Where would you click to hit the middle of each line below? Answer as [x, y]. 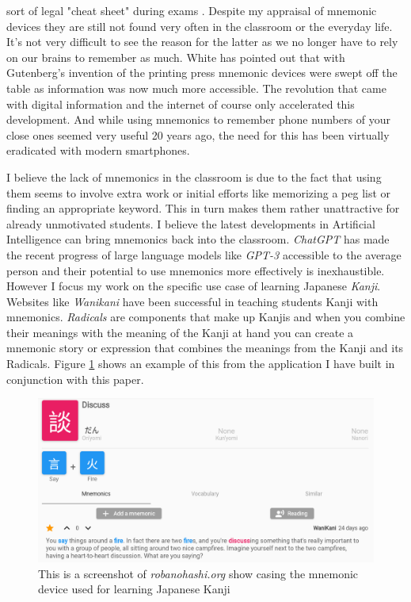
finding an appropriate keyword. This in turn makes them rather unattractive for [203, 208]
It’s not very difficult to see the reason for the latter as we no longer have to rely [202, 42]
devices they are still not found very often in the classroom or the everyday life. [200, 26]
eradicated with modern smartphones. [98, 150]
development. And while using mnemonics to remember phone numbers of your [198, 119]
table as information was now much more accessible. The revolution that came [196, 88]
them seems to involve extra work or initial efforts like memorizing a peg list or [199, 192]
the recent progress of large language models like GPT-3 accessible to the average [204, 254]
